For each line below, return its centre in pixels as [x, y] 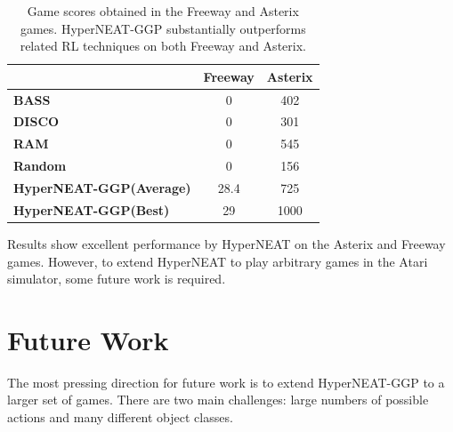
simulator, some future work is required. [117, 279]
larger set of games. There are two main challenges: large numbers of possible [218, 400]
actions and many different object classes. [120, 417]
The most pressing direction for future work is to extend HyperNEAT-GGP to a [226, 382]
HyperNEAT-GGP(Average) [102, 188]
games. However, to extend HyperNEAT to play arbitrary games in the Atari [218, 261]
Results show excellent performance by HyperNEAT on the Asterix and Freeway [226, 243]
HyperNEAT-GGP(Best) [92, 209]
